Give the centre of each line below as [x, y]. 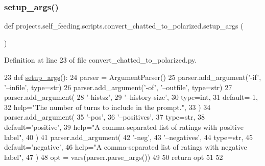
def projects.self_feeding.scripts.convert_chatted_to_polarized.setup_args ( [124, 26]
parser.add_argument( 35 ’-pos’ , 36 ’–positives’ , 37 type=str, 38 [104, 117]
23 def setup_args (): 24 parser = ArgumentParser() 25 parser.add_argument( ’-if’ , [133, 77]
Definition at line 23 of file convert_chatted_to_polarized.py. [101, 60]
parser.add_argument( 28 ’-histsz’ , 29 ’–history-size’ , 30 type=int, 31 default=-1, [131, 97]
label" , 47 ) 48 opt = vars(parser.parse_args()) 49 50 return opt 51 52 [114, 157]
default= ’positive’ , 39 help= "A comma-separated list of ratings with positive [124, 127]
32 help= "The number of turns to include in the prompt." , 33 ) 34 [107, 107]
